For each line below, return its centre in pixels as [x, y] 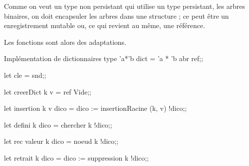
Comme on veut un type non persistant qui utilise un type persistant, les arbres [124, 6]
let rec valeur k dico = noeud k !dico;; [61, 141]
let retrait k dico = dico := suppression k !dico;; [76, 157]
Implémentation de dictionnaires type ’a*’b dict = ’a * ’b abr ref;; [104, 58]
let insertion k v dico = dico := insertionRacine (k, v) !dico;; [95, 108]
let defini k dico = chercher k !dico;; [58, 124]
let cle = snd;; [25, 75]
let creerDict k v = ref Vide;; [48, 91]
